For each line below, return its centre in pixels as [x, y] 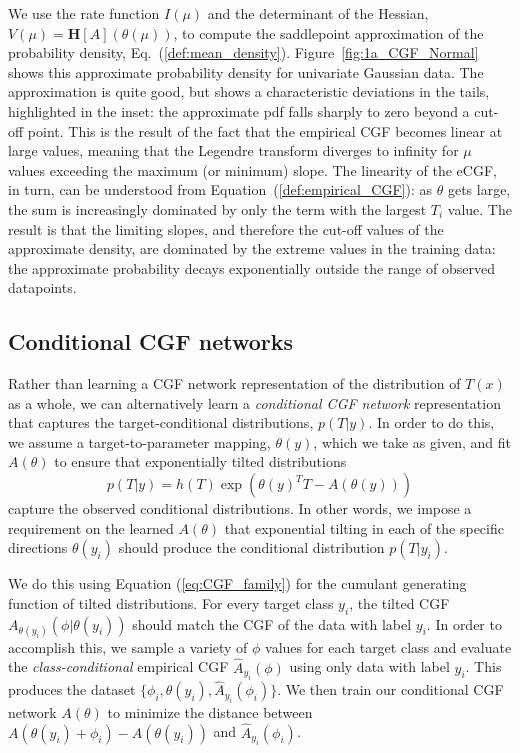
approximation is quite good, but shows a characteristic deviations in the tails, [249, 91]
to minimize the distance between [210, 711]
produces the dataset [72, 689]
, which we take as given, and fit [412, 441]
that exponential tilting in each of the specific [364, 527]
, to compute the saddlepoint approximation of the [328, 32]
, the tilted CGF [399, 602]
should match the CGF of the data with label [272, 623]
